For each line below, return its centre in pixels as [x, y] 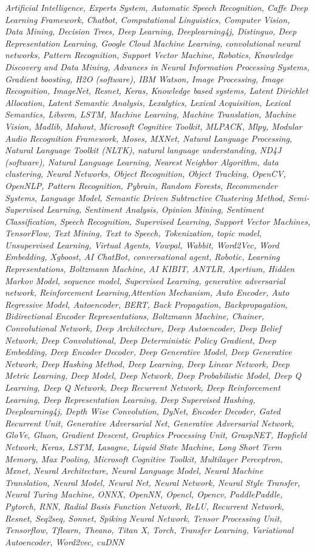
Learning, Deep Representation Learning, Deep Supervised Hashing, [130, 399]
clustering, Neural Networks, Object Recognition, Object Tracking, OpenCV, [145, 174]
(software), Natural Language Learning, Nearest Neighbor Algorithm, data [142, 161]
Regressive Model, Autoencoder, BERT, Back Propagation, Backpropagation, [146, 304]
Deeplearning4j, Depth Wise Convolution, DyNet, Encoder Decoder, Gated [143, 411]
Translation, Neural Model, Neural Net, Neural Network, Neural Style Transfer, [153, 482]
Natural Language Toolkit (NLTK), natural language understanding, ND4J [143, 150]
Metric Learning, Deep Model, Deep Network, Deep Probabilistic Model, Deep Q [153, 375]
